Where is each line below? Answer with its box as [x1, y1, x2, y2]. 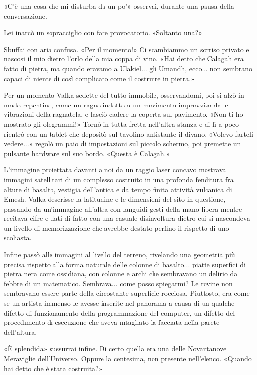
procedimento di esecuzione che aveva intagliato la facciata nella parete [4, 317, 220, 327]
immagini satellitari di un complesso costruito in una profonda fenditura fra [4, 174, 234, 184]
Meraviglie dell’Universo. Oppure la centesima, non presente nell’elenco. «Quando [4, 353, 252, 363]
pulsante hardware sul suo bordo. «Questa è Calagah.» [4, 148, 170, 158]
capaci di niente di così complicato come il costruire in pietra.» [4, 73, 195, 83]
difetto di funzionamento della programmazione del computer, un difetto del [4, 307, 235, 318]
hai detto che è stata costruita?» [4, 363, 103, 373]
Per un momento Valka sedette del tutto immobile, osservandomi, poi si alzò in [4, 90, 244, 100]
